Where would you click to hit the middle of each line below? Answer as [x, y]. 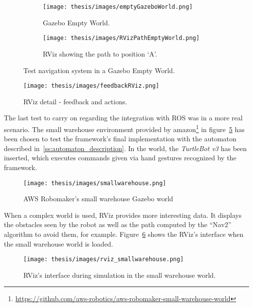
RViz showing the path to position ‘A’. [100, 53]
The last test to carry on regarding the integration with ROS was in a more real [123, 118]
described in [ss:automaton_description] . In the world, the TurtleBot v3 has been [126, 148]
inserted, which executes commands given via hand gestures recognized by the [120, 158]
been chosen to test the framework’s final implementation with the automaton [120, 139]
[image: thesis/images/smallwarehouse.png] [95, 183]
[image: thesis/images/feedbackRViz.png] [91, 86]
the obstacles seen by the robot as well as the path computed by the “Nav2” [118, 224]
